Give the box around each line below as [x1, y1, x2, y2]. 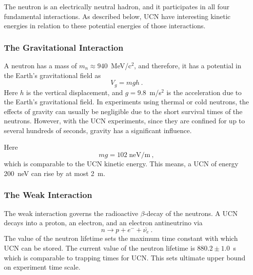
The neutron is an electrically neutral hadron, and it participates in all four [4, 1, 230, 11]
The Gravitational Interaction [4, 41, 123, 53]
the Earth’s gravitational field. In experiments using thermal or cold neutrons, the [4, 97, 249, 107]
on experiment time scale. [4, 262, 80, 272]
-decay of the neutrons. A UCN [144, 208, 238, 218]
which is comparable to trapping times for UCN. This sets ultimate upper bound [4, 252, 246, 262]
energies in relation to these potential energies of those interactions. [4, 20, 206, 31]
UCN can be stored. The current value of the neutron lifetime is [4, 243, 195, 253]
